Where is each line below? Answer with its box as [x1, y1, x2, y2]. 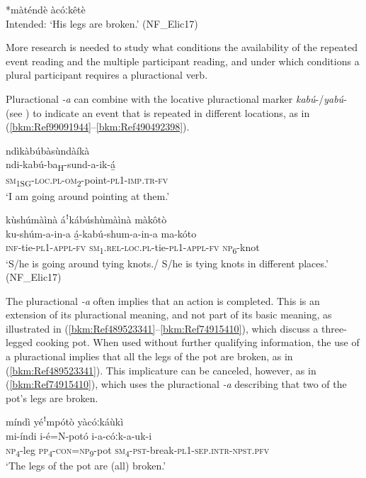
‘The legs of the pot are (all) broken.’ [6, 457, 166, 472]
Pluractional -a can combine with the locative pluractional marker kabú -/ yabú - [6, 91, 347, 106]
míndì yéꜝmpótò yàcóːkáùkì [6, 414, 124, 429]
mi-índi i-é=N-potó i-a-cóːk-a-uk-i [6, 428, 152, 443]
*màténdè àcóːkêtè [6, 2, 86, 16]
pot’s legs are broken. [6, 390, 98, 405]
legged [6, 335, 33, 350]
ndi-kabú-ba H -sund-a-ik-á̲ [6, 157, 116, 174]
